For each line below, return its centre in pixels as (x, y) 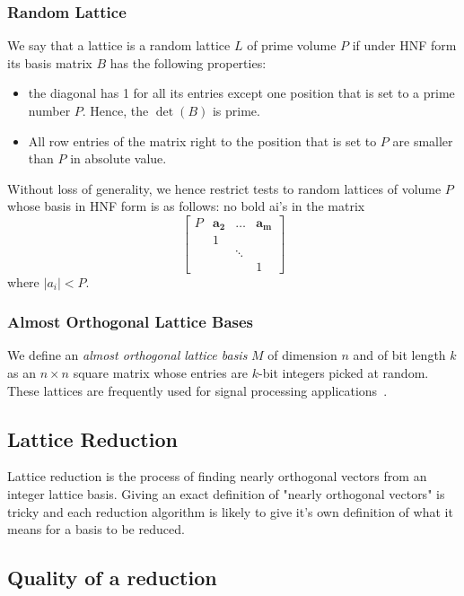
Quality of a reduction (112, 578)
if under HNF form (404, 45)
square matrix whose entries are (161, 372)
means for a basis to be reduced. (96, 529)
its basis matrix (50, 62)
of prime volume (292, 45)
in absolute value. (118, 158)
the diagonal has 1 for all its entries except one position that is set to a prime (241, 93)
